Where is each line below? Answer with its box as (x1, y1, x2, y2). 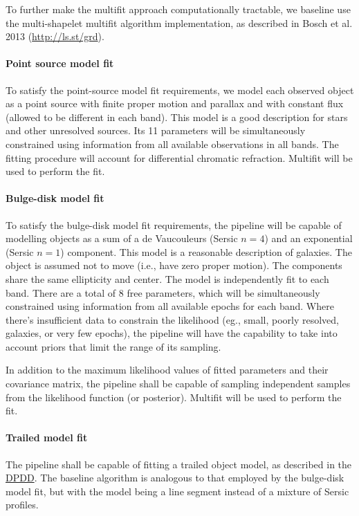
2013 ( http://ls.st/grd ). (6, 29, 104, 44)
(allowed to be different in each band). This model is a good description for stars (6, 109, 348, 124)
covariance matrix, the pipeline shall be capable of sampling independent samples (6, 376, 351, 391)
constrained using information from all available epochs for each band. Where (6, 299, 334, 313)
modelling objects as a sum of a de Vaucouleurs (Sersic (6, 231, 238, 246)
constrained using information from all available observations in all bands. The (6, 136, 339, 151)
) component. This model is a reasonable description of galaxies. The (60, 244, 352, 259)
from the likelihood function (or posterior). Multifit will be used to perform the (6, 389, 342, 404)
